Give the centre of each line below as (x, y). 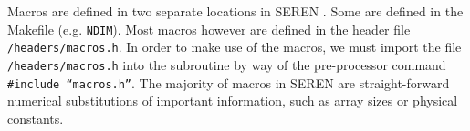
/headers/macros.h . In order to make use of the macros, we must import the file (235, 47)
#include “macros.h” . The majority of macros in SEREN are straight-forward (229, 82)
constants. (36, 118)
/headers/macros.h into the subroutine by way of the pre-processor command (227, 64)
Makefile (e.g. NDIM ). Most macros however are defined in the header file (209, 29)
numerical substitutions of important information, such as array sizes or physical (233, 101)
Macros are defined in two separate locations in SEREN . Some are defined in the (235, 11)
